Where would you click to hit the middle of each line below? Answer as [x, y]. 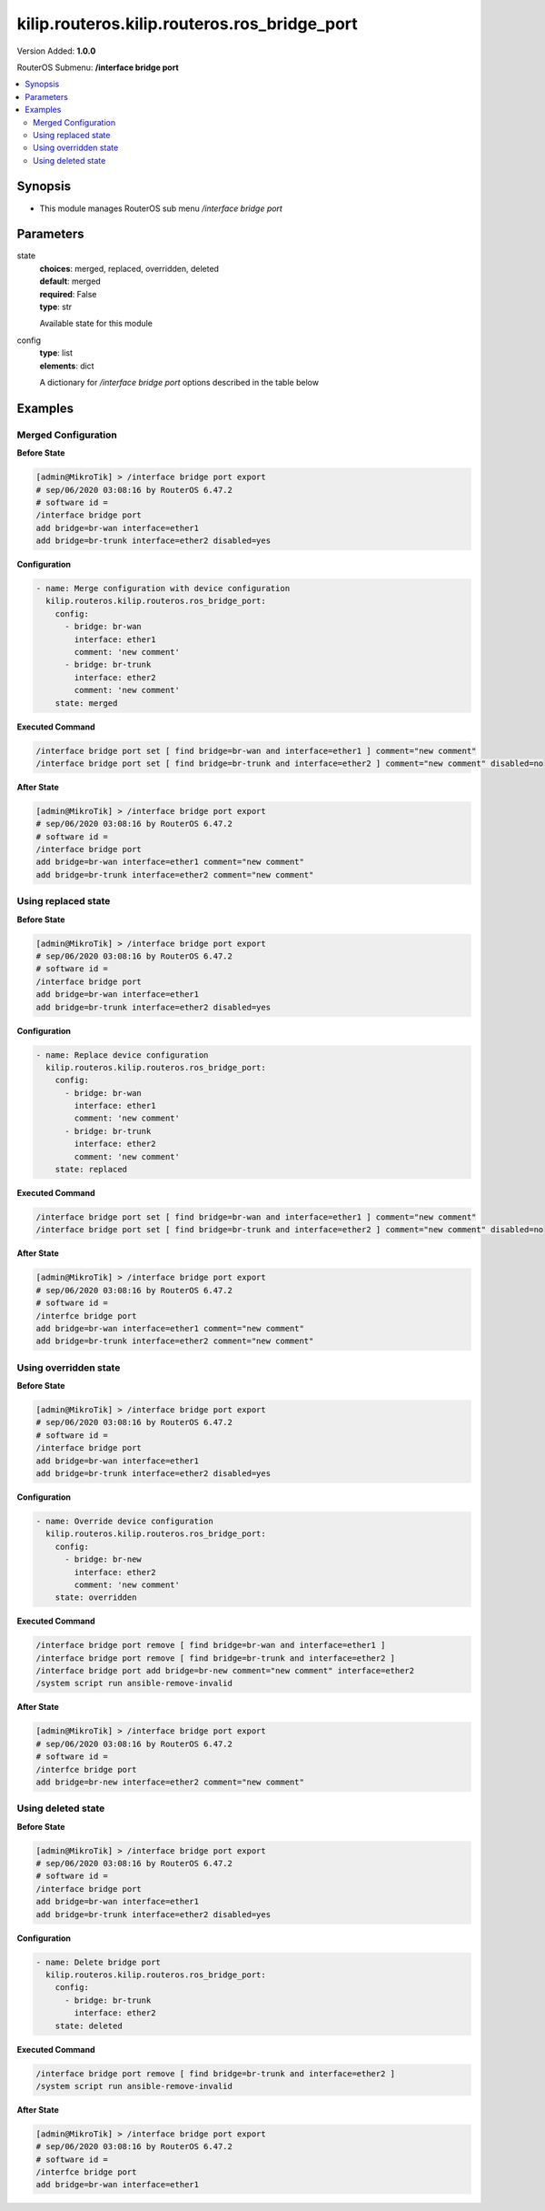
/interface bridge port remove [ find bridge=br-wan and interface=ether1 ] [211, 1645]
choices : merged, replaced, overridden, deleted [129, 268]
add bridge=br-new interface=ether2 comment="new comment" [170, 1782]
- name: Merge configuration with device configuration [163, 588]
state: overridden [96, 1598]
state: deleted [89, 2025]
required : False [68, 294]
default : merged [70, 281]
